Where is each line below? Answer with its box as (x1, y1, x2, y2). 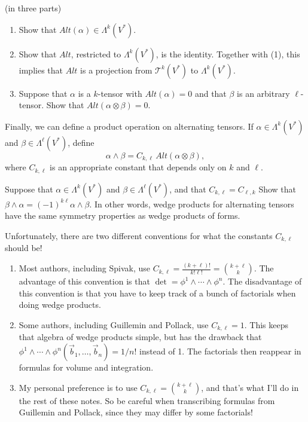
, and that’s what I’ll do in (201, 381, 299, 393)
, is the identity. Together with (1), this (155, 47, 300, 60)
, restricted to (71, 47, 121, 60)
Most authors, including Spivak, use (19, 262, 151, 274)
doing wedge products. (19, 298, 101, 311)
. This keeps (244, 319, 288, 331)
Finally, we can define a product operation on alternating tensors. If (5, 120, 254, 132)
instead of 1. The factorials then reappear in (139, 345, 301, 357)
